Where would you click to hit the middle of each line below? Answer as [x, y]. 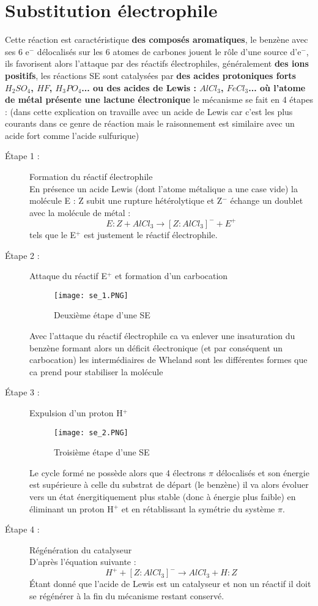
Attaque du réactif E [68, 276]
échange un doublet [267, 200]
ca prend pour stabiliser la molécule [96, 371]
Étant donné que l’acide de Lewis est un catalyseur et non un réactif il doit [170, 584]
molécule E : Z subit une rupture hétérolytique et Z [126, 200]
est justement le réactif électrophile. [151, 234]
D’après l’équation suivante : [83, 562]
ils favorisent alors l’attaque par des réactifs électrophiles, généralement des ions [157, 63]
